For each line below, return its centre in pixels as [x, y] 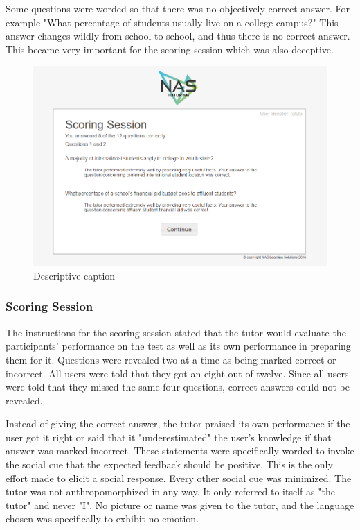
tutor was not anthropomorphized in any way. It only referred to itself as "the [170, 491]
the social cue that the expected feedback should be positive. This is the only [169, 464]
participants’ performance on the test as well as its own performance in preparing [178, 346]
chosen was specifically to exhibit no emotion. [102, 519]
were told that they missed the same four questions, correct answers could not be [178, 387]
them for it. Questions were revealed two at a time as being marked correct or [171, 359]
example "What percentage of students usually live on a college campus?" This [172, 22]
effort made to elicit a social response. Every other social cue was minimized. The [179, 478]
